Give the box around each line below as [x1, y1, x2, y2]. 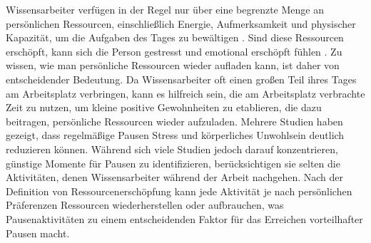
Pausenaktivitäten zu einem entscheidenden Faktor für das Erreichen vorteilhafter [6, 211, 363, 226]
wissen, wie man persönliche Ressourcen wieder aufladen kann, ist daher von [6, 58, 340, 73]
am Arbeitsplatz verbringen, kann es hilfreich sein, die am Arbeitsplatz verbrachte [6, 86, 365, 100]
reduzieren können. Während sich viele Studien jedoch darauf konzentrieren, [6, 141, 338, 156]
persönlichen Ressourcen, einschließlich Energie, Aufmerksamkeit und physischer [6, 16, 356, 31]
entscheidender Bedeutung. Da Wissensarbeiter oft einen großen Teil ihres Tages [6, 71, 357, 86]
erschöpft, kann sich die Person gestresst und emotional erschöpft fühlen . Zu [6, 43, 342, 58]
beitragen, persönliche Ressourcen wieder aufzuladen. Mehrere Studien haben [6, 113, 343, 128]
